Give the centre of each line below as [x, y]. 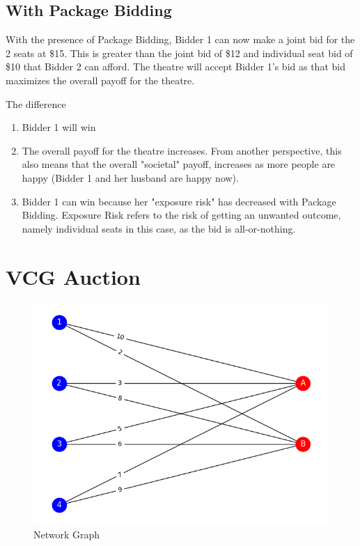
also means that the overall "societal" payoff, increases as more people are [179, 164]
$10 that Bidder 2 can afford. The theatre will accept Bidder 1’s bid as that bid [175, 67]
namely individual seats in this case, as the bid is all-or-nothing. [159, 228]
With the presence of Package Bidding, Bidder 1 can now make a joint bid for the [180, 39]
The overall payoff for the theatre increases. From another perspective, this [182, 150]
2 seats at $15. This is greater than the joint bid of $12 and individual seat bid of [179, 53]
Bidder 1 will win [59, 127]
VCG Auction [73, 276]
